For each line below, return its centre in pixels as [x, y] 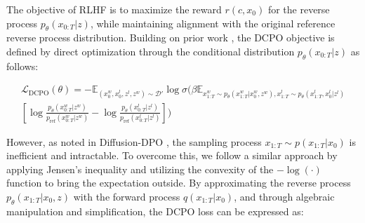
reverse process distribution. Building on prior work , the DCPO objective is [171, 38]
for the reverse [299, 9]
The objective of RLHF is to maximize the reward [114, 9]
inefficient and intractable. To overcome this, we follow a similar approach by [172, 155]
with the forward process [127, 196]
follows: [22, 66]
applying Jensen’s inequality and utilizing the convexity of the [140, 169]
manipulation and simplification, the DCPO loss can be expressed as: [155, 211]
